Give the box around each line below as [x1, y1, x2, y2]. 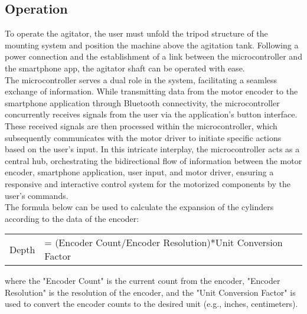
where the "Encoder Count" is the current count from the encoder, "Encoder [5, 274, 280, 287]
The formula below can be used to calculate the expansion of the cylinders [5, 201, 274, 213]
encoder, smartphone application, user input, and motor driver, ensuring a [5, 166, 274, 178]
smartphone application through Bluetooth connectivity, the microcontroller [5, 96, 280, 109]
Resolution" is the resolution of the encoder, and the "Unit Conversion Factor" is [5, 286, 296, 298]
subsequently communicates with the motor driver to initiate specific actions [5, 131, 282, 143]
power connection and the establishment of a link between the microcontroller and [5, 50, 302, 63]
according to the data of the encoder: [5, 212, 139, 224]
